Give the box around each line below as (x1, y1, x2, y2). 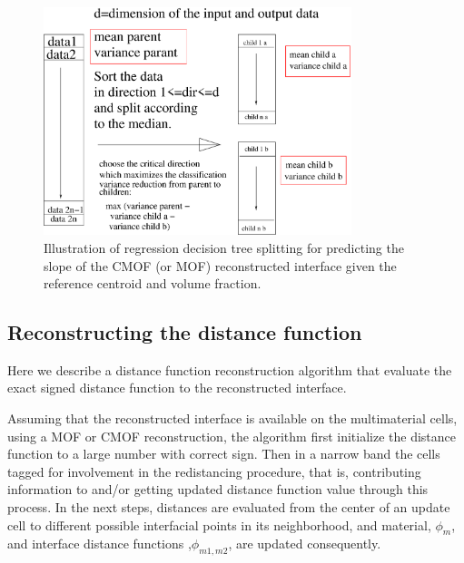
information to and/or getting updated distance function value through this (7, 480, 429, 499)
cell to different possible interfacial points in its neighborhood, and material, (7, 515, 431, 534)
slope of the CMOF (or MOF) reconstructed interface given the (44, 256, 397, 275)
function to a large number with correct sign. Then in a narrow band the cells (7, 444, 440, 463)
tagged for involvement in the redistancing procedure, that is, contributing (7, 461, 421, 480)
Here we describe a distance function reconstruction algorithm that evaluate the (7, 360, 452, 379)
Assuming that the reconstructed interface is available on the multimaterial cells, (7, 409, 458, 428)
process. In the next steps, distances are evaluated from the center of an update (7, 498, 450, 517)
